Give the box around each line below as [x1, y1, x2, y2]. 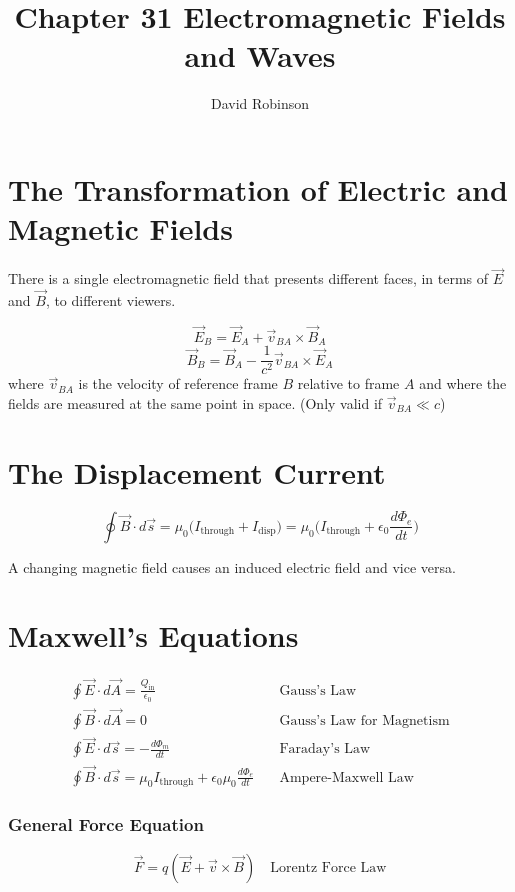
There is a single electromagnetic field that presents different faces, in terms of [8, 268, 489, 289]
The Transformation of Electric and [8, 168, 508, 209]
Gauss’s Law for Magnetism [279, 714, 450, 729]
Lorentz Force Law [270, 860, 387, 875]
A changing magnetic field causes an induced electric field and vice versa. [8, 556, 456, 577]
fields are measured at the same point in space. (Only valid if [8, 392, 383, 413]
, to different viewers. [45, 290, 176, 311]
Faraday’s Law [279, 742, 371, 757]
